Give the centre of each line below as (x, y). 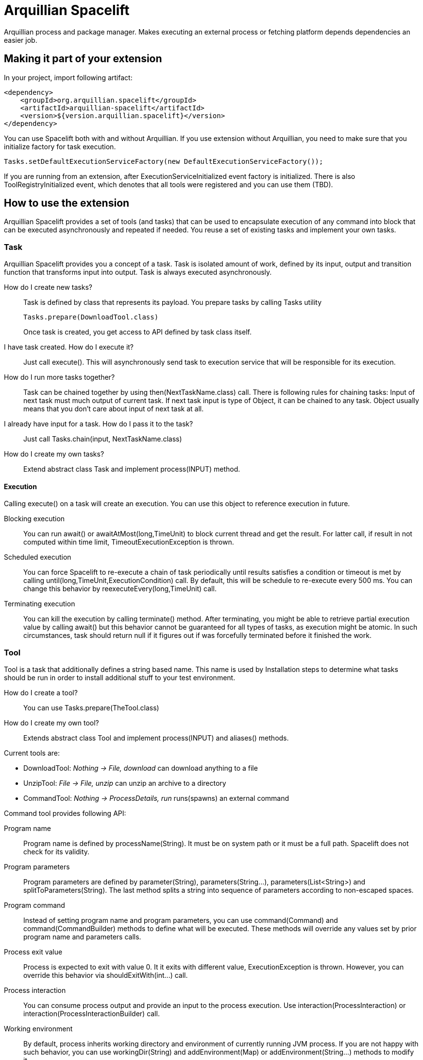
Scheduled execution (38, 557)
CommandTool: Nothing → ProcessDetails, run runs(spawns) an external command (156, 798)
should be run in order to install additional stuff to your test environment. (120, 678)
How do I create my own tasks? (54, 454)
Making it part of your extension (83, 59)
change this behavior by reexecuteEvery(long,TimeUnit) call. (120, 589)
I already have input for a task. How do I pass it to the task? (99, 424)
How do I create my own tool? (51, 723)
